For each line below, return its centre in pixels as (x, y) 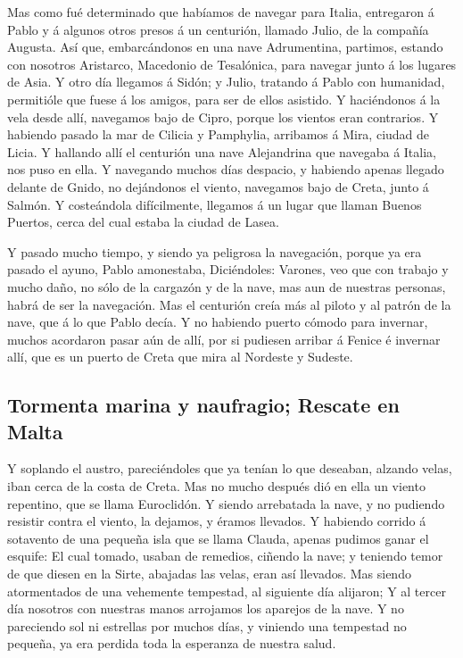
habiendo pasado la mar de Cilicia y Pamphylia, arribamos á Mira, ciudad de (219, 134)
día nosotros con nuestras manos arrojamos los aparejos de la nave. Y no (206, 608)
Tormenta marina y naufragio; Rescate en (203, 405)
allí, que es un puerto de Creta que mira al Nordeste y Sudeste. (180, 357)
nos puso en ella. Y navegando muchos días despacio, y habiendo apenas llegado (226, 169)
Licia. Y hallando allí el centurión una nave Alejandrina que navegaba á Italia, (222, 151)
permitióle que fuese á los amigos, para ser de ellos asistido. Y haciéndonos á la (224, 99)
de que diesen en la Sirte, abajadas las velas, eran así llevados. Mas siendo (209, 574)
